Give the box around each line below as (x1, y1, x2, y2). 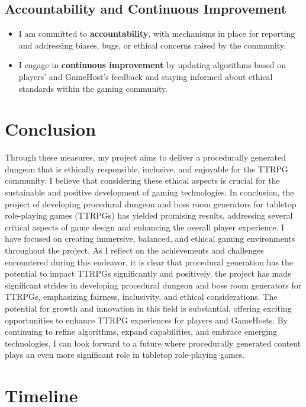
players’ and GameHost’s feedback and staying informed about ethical (18, 70, 273, 82)
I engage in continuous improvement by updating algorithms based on (18, 59, 286, 71)
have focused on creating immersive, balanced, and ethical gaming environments (5, 232, 295, 245)
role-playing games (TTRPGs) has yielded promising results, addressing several (5, 209, 293, 222)
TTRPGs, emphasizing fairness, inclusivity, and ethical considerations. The (5, 290, 278, 303)
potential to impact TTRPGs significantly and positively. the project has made (5, 267, 292, 280)
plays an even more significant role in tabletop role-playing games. (5, 348, 245, 361)
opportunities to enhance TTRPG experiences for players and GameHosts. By (5, 313, 288, 326)
